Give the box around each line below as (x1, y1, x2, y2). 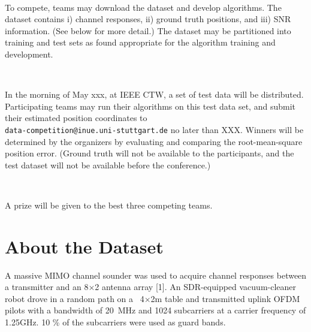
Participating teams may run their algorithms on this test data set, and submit (5, 99, 295, 112)
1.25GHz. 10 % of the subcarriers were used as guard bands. (5, 316, 226, 328)
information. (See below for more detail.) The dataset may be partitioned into (5, 24, 291, 37)
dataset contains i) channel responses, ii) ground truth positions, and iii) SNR (5, 13, 291, 25)
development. (5, 47, 53, 60)
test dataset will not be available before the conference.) (5, 158, 211, 171)
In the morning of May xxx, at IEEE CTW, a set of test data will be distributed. (5, 88, 304, 101)
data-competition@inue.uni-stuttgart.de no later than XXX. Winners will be (5, 123, 304, 135)
